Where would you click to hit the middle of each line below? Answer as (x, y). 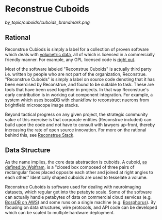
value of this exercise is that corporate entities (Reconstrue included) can (78, 119)
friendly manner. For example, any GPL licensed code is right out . (70, 60)
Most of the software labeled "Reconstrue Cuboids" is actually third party (78, 69)
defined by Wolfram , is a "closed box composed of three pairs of (70, 167)
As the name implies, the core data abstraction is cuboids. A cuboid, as (76, 162)
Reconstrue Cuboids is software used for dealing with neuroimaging (73, 187)
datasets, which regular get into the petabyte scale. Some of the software (78, 192)
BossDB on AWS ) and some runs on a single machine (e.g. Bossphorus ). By (81, 202)
